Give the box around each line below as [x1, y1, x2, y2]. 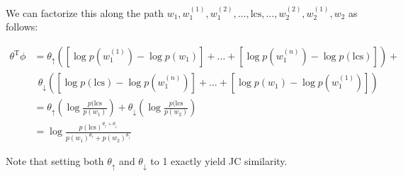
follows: [6, 19, 38, 34]
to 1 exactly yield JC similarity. [150, 154, 288, 169]
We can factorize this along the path [6, 5, 164, 20]
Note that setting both [6, 154, 104, 169]
